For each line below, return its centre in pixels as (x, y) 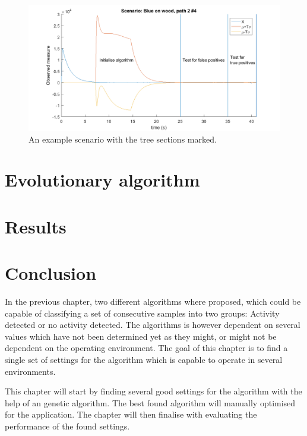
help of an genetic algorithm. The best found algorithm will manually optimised (150, 402)
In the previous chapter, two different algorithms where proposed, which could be (153, 301)
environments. (30, 371)
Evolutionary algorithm (102, 180)
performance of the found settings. (67, 426)
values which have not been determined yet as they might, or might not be (141, 336)
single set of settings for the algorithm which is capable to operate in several (144, 360)
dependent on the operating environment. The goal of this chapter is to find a (146, 348)
